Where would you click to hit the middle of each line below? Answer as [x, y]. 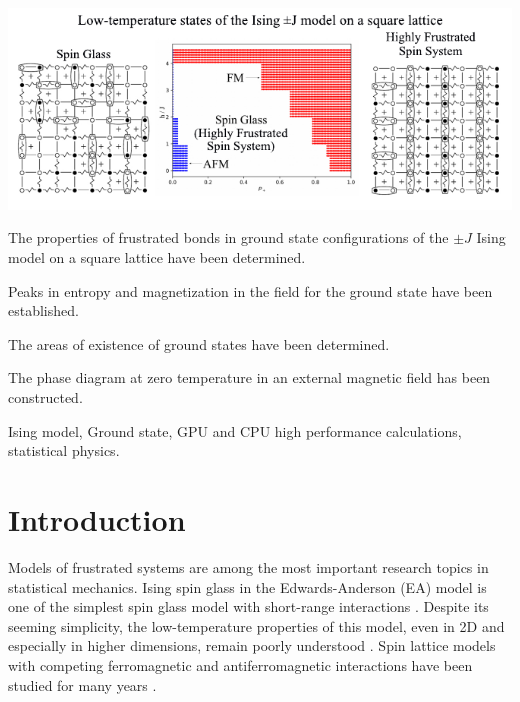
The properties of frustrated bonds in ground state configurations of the [228, 237]
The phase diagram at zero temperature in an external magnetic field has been [249, 377]
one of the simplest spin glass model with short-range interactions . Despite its [248, 606]
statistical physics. [64, 450]
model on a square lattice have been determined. [157, 257]
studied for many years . [82, 684]
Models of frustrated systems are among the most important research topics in [248, 566]
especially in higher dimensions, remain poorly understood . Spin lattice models [252, 645]
